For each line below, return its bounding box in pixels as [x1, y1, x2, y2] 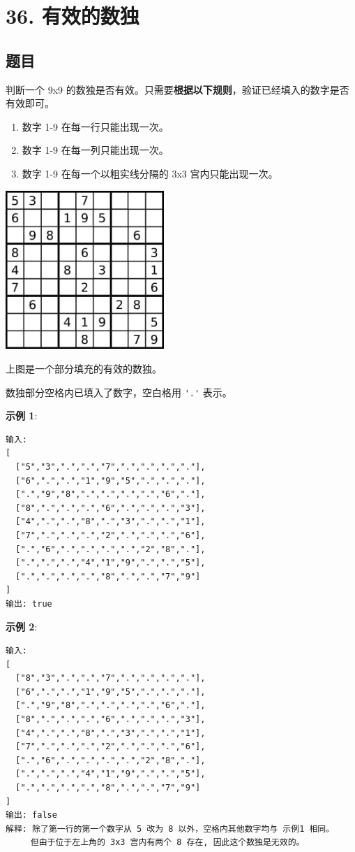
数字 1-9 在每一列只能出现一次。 [22, 143, 169, 157]
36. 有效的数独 [6, 1, 139, 30]
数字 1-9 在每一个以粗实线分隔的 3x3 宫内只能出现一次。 [22, 166, 278, 180]
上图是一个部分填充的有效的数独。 [6, 361, 162, 375]
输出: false [6, 810, 57, 821]
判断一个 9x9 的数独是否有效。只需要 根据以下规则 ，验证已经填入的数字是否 [6, 82, 349, 96]
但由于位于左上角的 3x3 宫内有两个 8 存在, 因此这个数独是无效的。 [30, 837, 305, 848]
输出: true [6, 598, 52, 609]
